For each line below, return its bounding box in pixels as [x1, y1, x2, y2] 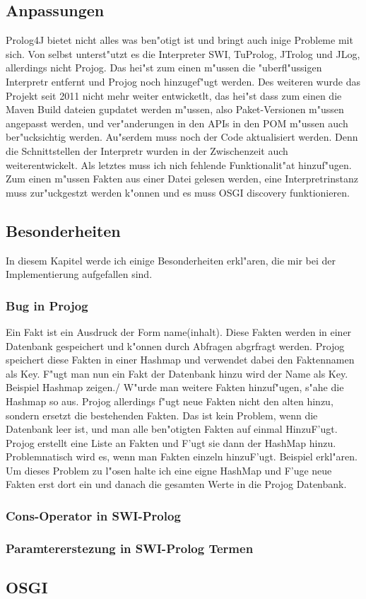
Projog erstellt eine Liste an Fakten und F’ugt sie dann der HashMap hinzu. [6, 435, 336, 450]
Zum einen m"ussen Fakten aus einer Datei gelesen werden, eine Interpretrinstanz [6, 171, 358, 186]
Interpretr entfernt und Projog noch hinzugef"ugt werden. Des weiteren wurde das [6, 74, 360, 88]
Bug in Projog [6, 296, 88, 314]
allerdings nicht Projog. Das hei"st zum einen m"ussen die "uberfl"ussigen [6, 60, 322, 75]
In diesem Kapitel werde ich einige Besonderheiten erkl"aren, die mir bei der [6, 252, 336, 267]
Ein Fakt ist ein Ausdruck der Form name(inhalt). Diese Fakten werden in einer [6, 324, 352, 339]
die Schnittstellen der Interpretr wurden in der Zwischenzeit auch [6, 143, 288, 158]
